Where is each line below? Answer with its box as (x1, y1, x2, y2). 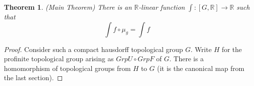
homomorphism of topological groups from (4, 63, 131, 73)
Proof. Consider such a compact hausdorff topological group (4, 44, 183, 54)
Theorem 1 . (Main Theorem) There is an (4, 2, 132, 12)
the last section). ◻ (4, 72, 63, 83)
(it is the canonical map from (157, 63, 245, 73)
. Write (190, 44, 212, 54)
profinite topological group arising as (4, 53, 114, 64)
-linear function (138, 2, 185, 12)
